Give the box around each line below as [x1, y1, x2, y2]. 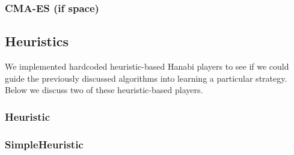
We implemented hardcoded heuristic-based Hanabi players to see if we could [5, 60, 289, 73]
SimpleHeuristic [5, 136, 84, 151]
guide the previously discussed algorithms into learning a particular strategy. [5, 71, 287, 84]
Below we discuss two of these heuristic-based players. [5, 84, 203, 96]
